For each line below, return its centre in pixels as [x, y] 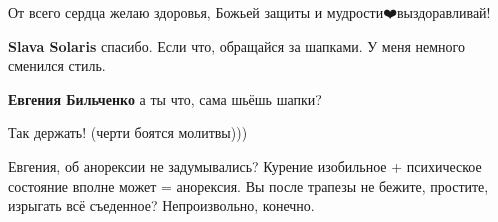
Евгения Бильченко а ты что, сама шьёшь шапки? [165, 98]
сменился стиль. [57, 65]
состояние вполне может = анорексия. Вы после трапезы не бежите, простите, [248, 185]
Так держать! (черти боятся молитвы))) [128, 132]
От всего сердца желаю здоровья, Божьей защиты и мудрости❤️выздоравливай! [249, 12]
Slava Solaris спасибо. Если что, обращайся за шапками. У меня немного [236, 45]
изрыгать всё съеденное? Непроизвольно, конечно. [161, 205]
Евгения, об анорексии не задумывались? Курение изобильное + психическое [245, 165]
